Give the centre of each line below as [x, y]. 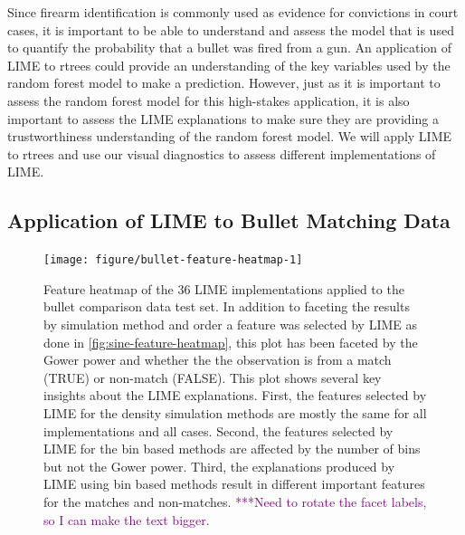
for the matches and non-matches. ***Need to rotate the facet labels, [235, 501]
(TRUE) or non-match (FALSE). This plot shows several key [213, 377]
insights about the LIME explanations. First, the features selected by [235, 395]
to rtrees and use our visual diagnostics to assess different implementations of [222, 153]
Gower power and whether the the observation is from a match [218, 360]
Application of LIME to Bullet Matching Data [229, 220]
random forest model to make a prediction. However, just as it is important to [224, 83]
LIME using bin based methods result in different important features [234, 484]
